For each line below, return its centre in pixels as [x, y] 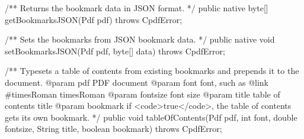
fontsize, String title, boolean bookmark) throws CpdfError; [113, 129]
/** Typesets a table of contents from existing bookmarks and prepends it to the [152, 71]
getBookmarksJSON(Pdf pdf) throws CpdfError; [94, 19]
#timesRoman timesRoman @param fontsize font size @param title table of [143, 94]
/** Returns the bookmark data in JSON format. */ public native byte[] [137, 8]
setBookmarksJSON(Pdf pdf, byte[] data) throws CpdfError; [115, 51]
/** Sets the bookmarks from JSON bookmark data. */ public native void [140, 39]
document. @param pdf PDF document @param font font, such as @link [137, 82]
